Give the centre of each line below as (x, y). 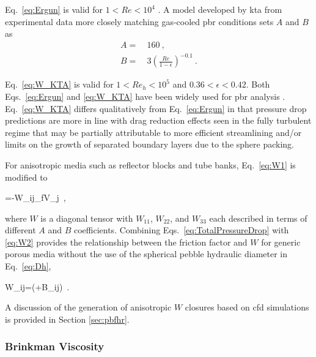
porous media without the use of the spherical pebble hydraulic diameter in (146, 254)
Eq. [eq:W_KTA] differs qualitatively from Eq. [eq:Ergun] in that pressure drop (156, 108)
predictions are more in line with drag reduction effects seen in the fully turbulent (158, 120)
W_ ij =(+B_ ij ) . (37, 286)
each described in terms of (258, 218)
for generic (281, 242)
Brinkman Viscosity (55, 346)
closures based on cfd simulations (247, 307)
